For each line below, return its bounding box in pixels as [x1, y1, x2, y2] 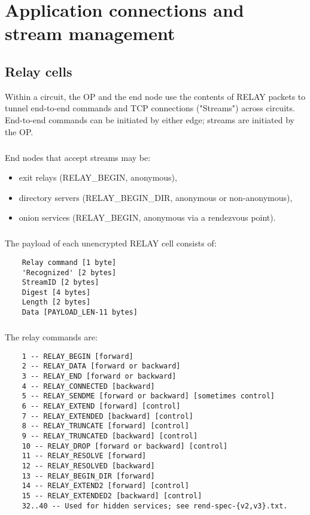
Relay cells [5, 62, 72, 80]
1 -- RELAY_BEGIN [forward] [22, 352, 133, 361]
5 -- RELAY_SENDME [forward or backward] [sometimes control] [22, 392, 275, 401]
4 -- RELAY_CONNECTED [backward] [22, 382, 155, 391]
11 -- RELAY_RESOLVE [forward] [22, 452, 147, 461]
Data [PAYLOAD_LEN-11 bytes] [22, 308, 138, 317]
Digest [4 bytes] [22, 288, 91, 297]
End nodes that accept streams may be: [5, 151, 151, 163]
